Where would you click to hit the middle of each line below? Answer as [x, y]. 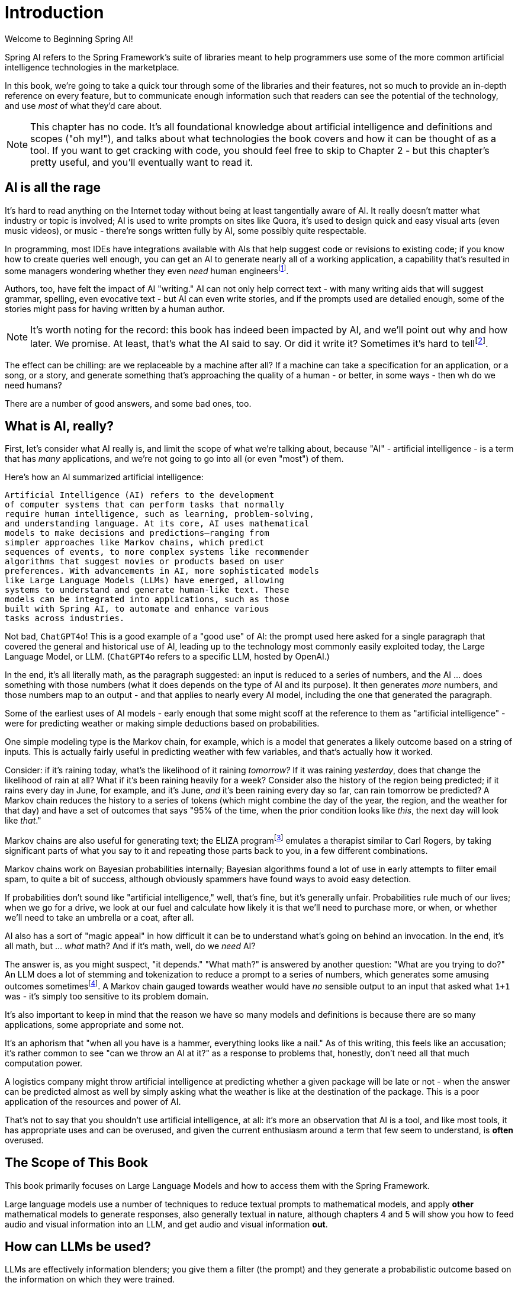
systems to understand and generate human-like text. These [147, 590]
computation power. [44, 1063]
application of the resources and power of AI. [93, 1101]
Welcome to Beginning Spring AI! [69, 38]
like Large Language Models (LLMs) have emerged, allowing [145, 581]
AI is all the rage [53, 188]
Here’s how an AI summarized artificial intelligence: [104, 477]
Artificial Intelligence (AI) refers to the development [140, 495]
